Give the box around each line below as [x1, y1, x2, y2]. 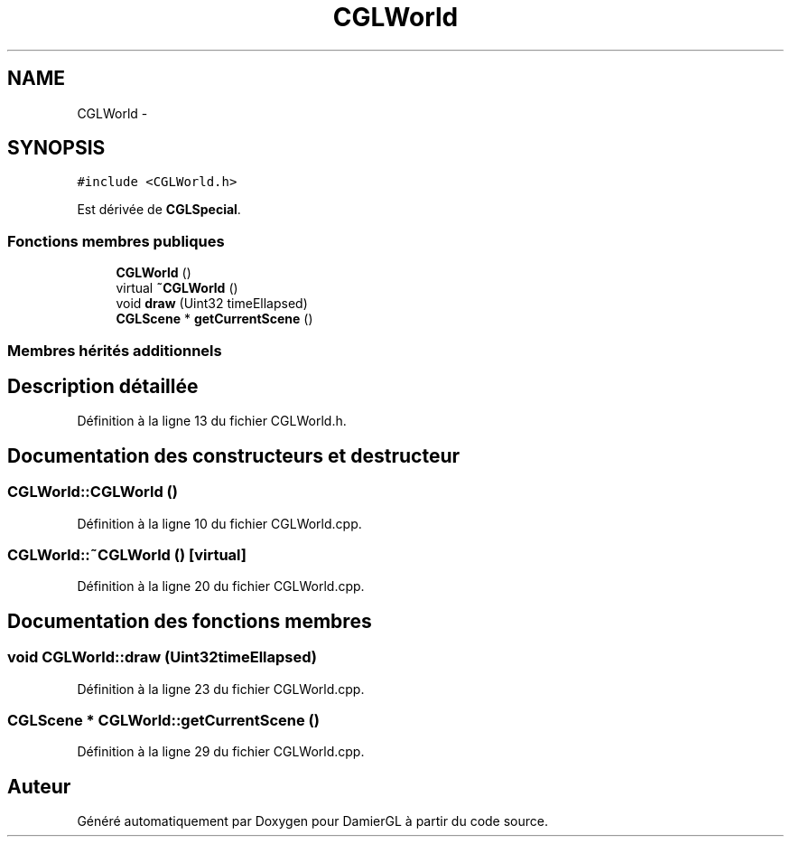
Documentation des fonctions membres [7, 609, 372, 633]
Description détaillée [7, 374, 199, 398]
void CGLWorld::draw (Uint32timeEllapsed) [7, 648, 318, 667]
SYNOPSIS [7, 136, 106, 160]
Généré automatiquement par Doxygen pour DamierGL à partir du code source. [77, 813, 549, 830]
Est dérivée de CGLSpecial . [77, 202, 241, 218]
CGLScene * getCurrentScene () [116, 311, 313, 327]
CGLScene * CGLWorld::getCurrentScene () [7, 710, 320, 729]
